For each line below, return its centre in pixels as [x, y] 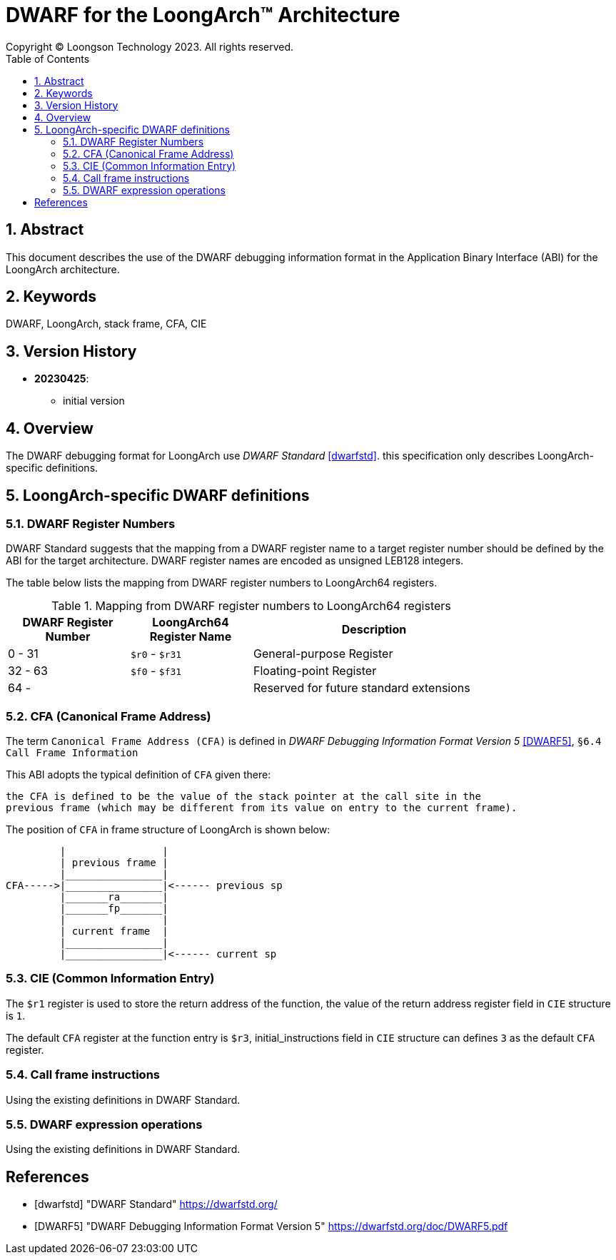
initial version [94, 401]
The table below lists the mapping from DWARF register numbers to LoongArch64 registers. [222, 583]
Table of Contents [48, 59]
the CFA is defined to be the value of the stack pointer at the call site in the [243, 797]
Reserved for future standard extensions [362, 688]
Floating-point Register [315, 671]
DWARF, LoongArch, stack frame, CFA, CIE [106, 324]
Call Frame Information [72, 753]
